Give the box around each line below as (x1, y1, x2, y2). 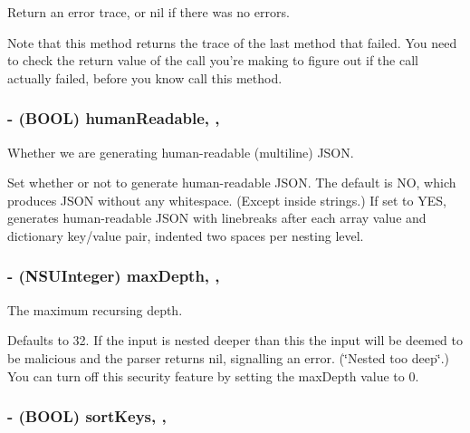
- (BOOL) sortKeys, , (7, 405, 167, 428)
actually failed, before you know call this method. (7, 68, 283, 87)
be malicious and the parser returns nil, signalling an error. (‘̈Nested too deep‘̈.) (7, 348, 449, 367)
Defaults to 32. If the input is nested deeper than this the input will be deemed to (7, 331, 463, 350)
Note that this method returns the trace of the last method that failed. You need (7, 33, 457, 52)
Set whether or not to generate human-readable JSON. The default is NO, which (7, 173, 456, 192)
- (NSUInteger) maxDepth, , (7, 265, 220, 287)
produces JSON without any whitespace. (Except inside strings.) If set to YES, (7, 190, 446, 209)
